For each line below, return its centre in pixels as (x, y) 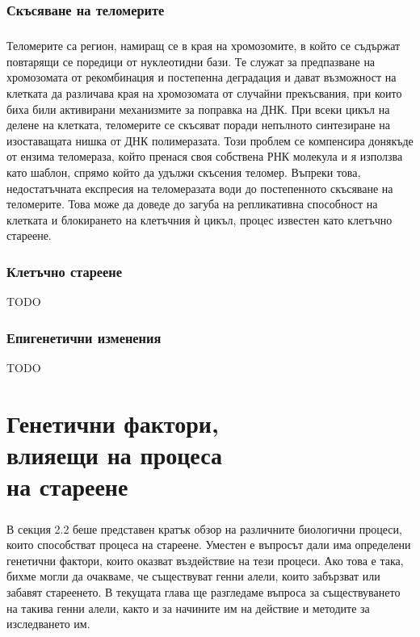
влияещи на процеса (114, 454)
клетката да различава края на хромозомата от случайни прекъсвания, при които (204, 93)
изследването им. (48, 624)
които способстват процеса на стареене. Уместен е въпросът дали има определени (209, 545)
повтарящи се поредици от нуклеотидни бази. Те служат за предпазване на (191, 61)
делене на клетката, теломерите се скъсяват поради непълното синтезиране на (199, 125)
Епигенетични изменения (84, 337)
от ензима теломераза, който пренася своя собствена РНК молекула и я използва (205, 156)
